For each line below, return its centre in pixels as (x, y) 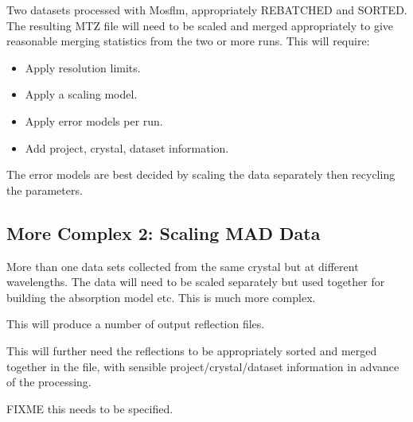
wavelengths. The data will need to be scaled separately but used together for (196, 282)
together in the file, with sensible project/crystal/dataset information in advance (203, 366)
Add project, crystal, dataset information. (127, 147)
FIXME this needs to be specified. (90, 408)
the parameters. (45, 190)
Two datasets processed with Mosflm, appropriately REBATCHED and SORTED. (207, 10)
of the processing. (49, 382)
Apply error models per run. (94, 120)
